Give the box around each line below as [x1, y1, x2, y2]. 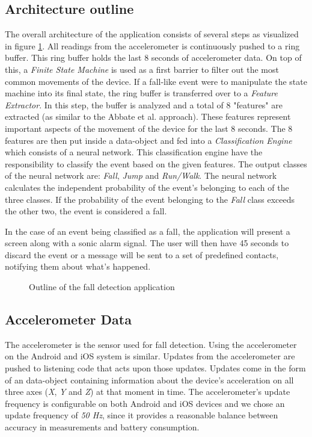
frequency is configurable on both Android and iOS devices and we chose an [5, 397, 285, 409]
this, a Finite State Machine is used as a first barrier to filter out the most [5, 63, 279, 75]
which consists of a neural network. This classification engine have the [5, 146, 263, 158]
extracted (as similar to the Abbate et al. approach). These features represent [5, 110, 291, 123]
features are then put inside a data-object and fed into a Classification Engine [5, 134, 292, 146]
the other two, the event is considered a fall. [5, 205, 167, 217]
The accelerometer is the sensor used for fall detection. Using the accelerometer [5, 338, 297, 350]
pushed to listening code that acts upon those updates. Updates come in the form [5, 362, 306, 374]
